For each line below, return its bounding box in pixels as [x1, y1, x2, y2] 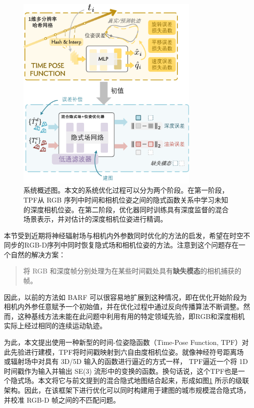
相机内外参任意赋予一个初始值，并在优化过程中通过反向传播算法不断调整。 [4, 301, 243, 312]
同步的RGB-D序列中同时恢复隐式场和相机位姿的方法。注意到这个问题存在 [4, 240, 239, 250]
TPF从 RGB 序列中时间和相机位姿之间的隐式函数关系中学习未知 [23, 194, 228, 204]
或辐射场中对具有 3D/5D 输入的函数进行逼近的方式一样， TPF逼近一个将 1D [4, 356, 248, 366]
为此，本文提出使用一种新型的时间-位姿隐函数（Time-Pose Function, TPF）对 [4, 337, 249, 347]
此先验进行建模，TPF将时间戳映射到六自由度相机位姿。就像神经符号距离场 [4, 346, 244, 357]
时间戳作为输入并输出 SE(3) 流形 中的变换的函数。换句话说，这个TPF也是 [4, 365, 238, 376]
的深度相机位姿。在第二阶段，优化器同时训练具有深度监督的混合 [23, 204, 229, 214]
